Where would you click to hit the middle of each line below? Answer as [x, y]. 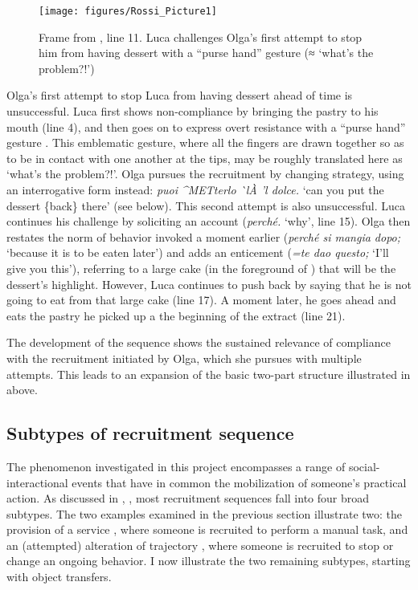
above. [22, 390]
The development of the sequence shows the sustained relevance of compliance [199, 342]
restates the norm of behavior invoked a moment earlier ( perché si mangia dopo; [204, 236]
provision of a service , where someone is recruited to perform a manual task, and [207, 529]
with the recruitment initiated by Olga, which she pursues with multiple [184, 358]
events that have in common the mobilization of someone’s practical [239, 482]
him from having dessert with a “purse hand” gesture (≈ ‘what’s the [206, 53]
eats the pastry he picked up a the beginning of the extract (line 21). [176, 315]
